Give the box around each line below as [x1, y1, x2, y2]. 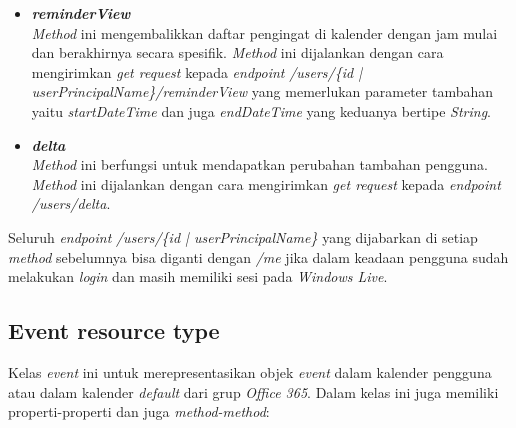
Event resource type [8, 315, 220, 346]
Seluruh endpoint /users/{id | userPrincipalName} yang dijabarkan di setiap [8, 226, 478, 247]
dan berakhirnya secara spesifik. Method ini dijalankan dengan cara [31, 42, 444, 63]
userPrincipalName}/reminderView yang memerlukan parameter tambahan [31, 81, 494, 102]
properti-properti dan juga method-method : [8, 401, 270, 422]
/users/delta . [31, 193, 111, 214]
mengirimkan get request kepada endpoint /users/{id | [31, 61, 363, 82]
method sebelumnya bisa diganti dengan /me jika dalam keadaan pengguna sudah [8, 246, 509, 267]
